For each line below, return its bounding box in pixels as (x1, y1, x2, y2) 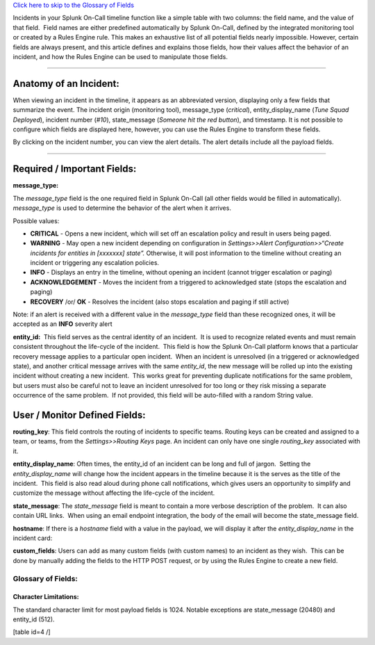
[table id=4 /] (12, 628, 51, 636)
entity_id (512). (12, 615, 55, 623)
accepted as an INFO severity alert (12, 320, 112, 328)
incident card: (12, 534, 53, 542)
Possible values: (12, 216, 60, 225)
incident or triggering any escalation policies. (30, 259, 160, 267)
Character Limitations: (12, 593, 79, 601)
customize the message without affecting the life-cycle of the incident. (12, 489, 215, 497)
